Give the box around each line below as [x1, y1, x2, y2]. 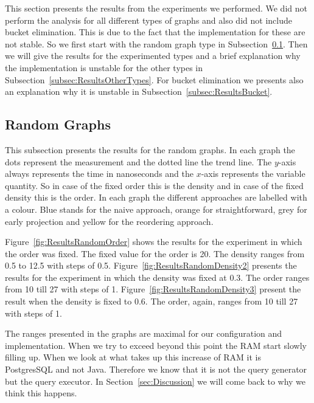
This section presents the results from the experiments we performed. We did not [5, 2, 307, 14]
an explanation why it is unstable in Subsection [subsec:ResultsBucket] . [5, 85, 273, 98]
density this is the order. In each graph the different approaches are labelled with [5, 191, 307, 204]
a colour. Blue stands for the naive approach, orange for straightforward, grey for [5, 202, 307, 215]
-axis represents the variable [201, 167, 305, 180]
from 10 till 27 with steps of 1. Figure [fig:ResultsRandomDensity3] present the [5, 283, 301, 295]
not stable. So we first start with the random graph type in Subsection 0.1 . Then [5, 37, 308, 50]
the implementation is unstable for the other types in [5, 61, 203, 74]
